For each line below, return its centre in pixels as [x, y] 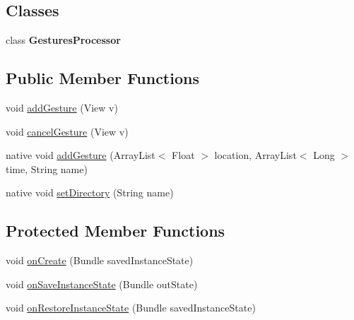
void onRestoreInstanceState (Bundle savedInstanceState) [131, 308]
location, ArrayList [255, 155]
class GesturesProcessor [63, 40]
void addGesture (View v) [62, 107]
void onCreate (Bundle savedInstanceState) [100, 260]
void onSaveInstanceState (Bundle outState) [102, 284]
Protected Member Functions [116, 231]
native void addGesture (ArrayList [81, 155]
